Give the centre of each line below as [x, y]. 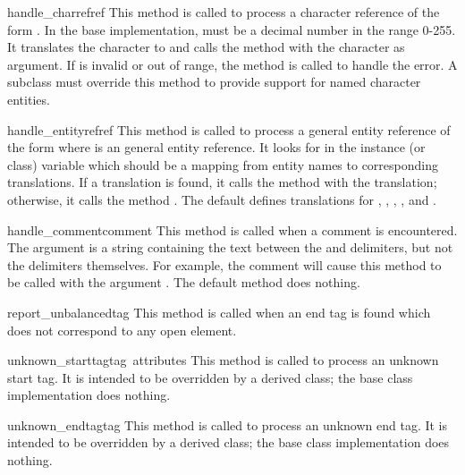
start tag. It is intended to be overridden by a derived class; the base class [210, 377]
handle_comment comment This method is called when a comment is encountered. [232, 229]
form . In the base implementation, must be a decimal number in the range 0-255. [232, 29]
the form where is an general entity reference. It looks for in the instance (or [216, 147]
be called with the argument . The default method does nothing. [184, 282]
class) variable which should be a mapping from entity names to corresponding [223, 164]
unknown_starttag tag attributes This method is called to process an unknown [223, 360]
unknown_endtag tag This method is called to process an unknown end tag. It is [228, 424]
